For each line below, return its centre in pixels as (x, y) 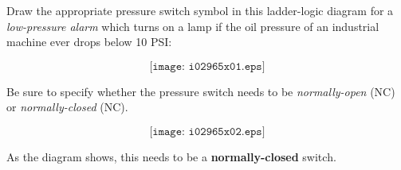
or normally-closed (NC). (67, 107)
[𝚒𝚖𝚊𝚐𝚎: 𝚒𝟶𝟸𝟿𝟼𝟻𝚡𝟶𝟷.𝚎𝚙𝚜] (207, 66)
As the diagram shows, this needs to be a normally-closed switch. (171, 156)
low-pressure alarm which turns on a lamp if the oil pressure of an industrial (193, 26)
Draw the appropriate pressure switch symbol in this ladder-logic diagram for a (200, 10)
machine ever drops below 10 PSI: (89, 42)
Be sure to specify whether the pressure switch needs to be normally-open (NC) (201, 91)
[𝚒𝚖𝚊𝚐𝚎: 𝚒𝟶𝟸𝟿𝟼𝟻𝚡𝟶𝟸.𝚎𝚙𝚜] (207, 131)
